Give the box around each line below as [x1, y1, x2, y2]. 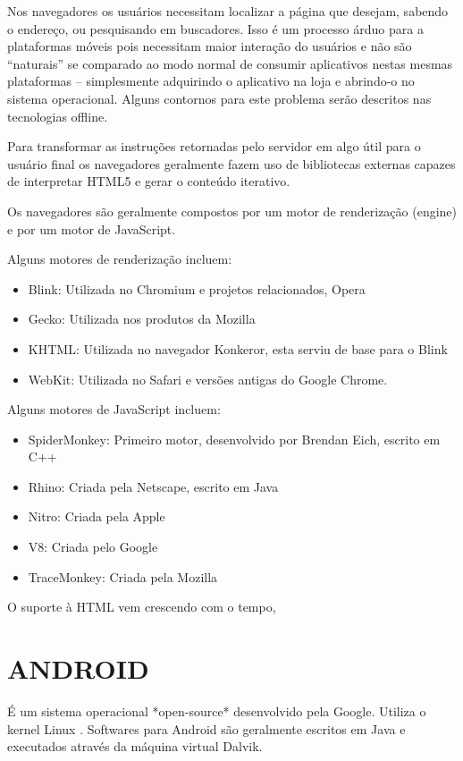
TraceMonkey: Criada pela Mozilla [28, 567, 218, 586]
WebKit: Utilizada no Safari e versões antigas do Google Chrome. [28, 369, 388, 388]
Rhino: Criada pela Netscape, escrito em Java [28, 477, 279, 495]
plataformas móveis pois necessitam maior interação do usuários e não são [7, 37, 412, 55]
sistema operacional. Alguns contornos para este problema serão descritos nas [7, 89, 432, 107]
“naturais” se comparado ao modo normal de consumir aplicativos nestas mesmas [7, 54, 453, 72]
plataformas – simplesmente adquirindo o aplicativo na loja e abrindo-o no [7, 72, 415, 90]
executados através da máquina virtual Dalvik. [7, 737, 263, 756]
